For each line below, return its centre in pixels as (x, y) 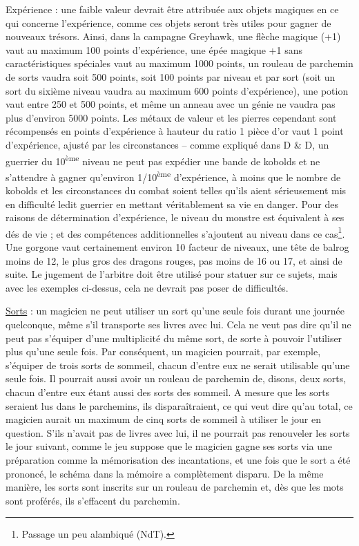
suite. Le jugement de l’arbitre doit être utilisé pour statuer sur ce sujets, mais (172, 274)
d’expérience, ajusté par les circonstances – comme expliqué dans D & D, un (167, 144)
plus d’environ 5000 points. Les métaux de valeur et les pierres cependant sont (171, 117)
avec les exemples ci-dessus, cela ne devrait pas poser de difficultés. (147, 287)
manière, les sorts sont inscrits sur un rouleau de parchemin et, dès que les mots (175, 487)
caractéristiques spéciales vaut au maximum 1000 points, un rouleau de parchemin (179, 63)
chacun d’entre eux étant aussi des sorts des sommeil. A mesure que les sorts (168, 392)
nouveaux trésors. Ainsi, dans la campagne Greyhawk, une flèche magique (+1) (173, 36)
